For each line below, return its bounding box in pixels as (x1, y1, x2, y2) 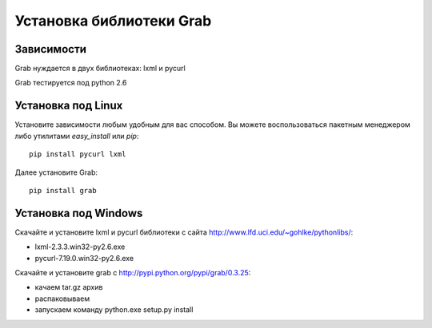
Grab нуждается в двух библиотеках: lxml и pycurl (14, 64, 186, 73)
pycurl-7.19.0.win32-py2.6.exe (34, 253, 134, 263)
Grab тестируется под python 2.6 (14, 78, 127, 88)
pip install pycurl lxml (29, 150, 126, 159)
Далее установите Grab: (14, 168, 98, 177)
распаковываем (34, 294, 90, 303)
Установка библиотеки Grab (14, 12, 212, 30)
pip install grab (29, 186, 97, 195)
